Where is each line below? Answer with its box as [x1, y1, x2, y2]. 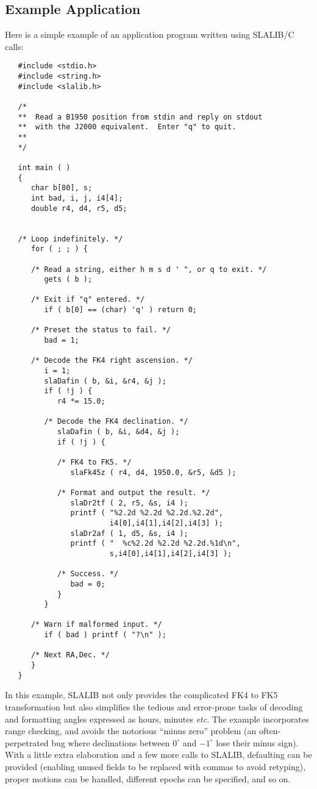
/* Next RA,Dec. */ [30, 651, 110, 660]
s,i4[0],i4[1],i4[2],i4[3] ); [109, 549, 232, 558]
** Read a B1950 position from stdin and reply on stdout [18, 112, 263, 121]
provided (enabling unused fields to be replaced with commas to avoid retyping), [5, 760, 306, 773]
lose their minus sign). [216, 736, 299, 749]
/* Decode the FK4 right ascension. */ [30, 356, 193, 365]
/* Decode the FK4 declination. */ [44, 417, 188, 426]
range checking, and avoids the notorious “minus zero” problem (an [5, 724, 257, 737]
